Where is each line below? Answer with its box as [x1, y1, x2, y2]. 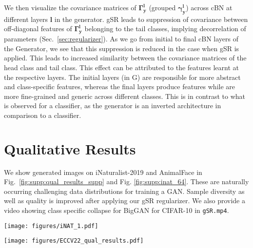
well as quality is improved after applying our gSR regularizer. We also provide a [4, 195, 245, 206]
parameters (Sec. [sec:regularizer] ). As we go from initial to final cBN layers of [4, 34, 239, 44]
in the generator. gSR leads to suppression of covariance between [54, 14, 248, 24]
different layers [4, 14, 48, 24]
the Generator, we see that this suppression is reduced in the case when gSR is [4, 43, 239, 53]
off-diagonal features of [4, 23, 72, 34]
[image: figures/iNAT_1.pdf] [4, 222, 98, 229]
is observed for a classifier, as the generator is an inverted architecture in [4, 100, 221, 111]
